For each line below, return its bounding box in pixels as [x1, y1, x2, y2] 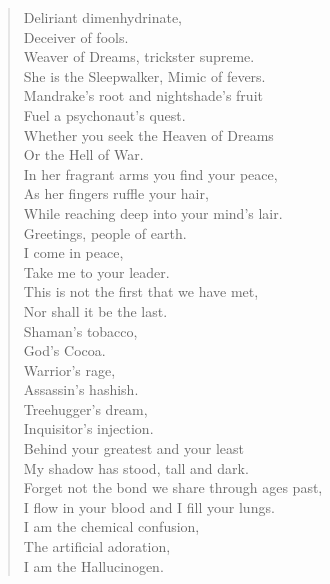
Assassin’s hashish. [23, 379, 139, 400]
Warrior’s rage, [23, 359, 116, 380]
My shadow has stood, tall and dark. [23, 457, 249, 478]
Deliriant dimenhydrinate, [23, 7, 182, 27]
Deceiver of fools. [23, 26, 129, 47]
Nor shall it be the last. [23, 300, 168, 321]
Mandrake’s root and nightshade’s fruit [23, 85, 263, 106]
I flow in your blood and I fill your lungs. [23, 496, 275, 517]
